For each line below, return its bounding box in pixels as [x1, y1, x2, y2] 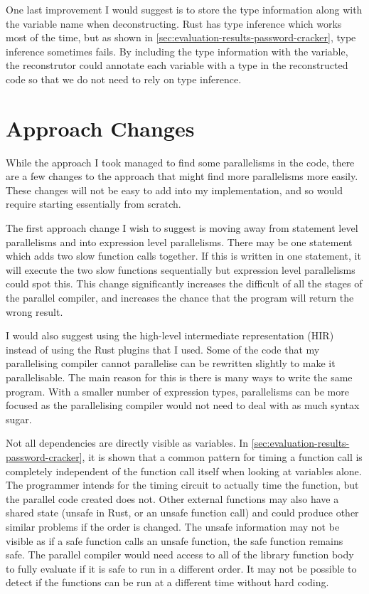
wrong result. [6, 304, 63, 319]
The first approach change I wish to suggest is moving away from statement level [6, 221, 358, 235]
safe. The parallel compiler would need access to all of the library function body [6, 547, 354, 562]
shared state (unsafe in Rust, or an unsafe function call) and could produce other [6, 505, 359, 520]
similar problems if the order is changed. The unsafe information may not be [6, 519, 340, 534]
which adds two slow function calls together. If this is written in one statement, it [6, 248, 361, 263]
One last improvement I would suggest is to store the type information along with [6, 2, 363, 16]
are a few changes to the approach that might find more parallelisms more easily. [6, 169, 358, 184]
